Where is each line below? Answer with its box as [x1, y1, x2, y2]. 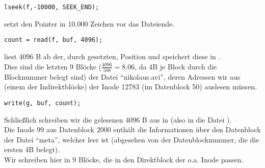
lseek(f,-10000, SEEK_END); [4, 4, 99, 11]
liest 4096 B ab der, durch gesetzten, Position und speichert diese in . [4, 51, 221, 61]
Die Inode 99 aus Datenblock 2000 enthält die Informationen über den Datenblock [4, 124, 261, 135]
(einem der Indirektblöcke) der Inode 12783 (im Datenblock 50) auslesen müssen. [4, 81, 257, 92]
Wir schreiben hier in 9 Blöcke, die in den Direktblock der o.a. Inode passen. [4, 154, 244, 165]
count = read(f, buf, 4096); [4, 36, 103, 44]
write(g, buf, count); [4, 100, 81, 107]
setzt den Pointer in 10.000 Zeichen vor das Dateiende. [4, 18, 175, 29]
